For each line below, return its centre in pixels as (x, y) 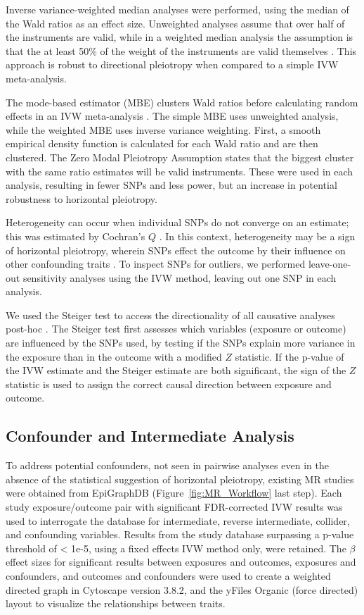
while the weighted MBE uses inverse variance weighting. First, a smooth (163, 129)
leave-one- (330, 264)
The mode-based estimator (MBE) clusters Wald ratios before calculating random (182, 102)
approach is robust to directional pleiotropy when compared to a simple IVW (172, 64)
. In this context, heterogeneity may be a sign (257, 236)
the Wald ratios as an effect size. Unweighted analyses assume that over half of (175, 23)
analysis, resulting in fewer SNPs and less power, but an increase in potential (171, 185)
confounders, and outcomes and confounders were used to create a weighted (168, 575)
